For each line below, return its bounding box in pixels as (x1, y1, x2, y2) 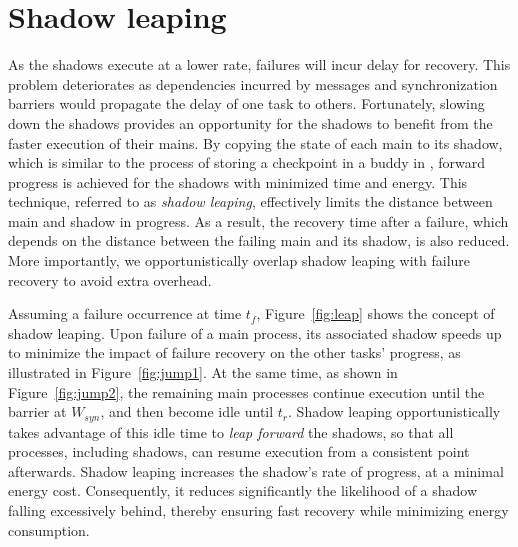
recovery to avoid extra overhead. (8, 269, 212, 290)
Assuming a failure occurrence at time (8, 303, 242, 324)
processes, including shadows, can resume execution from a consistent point (8, 441, 470, 462)
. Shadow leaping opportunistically (288, 401, 501, 422)
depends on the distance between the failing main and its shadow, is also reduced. (8, 230, 510, 251)
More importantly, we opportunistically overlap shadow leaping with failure (8, 250, 471, 271)
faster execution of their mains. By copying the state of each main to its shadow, (8, 132, 503, 153)
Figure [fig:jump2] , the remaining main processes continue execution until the (8, 381, 485, 402)
